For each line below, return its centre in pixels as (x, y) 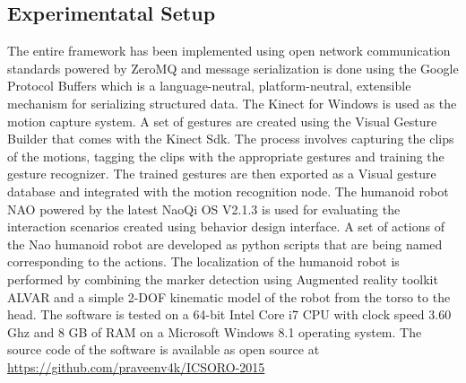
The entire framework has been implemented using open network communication (229, 51)
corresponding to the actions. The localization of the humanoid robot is (203, 261)
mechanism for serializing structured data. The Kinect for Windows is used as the (232, 103)
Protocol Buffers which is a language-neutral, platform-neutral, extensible (209, 86)
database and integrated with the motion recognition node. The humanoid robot (228, 191)
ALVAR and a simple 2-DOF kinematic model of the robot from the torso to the (229, 296)
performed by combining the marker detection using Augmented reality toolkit (223, 279)
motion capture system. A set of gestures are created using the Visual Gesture (222, 121)
